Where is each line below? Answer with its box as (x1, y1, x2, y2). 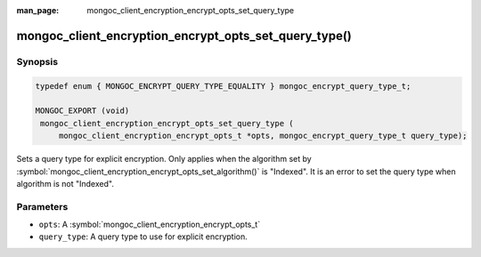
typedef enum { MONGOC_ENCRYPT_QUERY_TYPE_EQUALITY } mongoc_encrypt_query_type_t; (35, 81, 412, 91)
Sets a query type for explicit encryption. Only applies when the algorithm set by (16, 154, 312, 165)
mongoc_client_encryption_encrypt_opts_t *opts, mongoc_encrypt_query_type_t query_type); (58, 131, 468, 141)
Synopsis (16, 55, 58, 68)
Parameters (16, 200, 69, 213)
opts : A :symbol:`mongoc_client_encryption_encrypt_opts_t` (38, 219, 261, 230)
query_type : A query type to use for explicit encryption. (38, 231, 249, 242)
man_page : (16, 5, 60, 15)
